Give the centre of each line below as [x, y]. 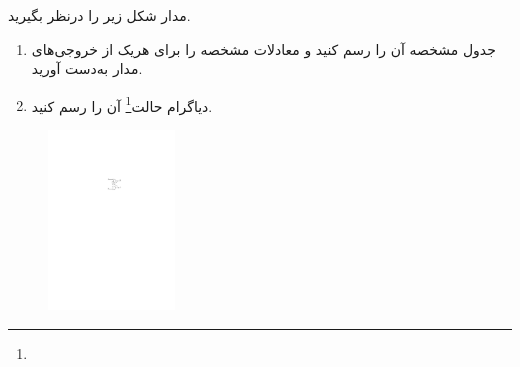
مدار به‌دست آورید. [87, 68]
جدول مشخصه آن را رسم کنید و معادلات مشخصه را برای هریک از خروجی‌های [263, 48]
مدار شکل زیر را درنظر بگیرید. [99, 15]
